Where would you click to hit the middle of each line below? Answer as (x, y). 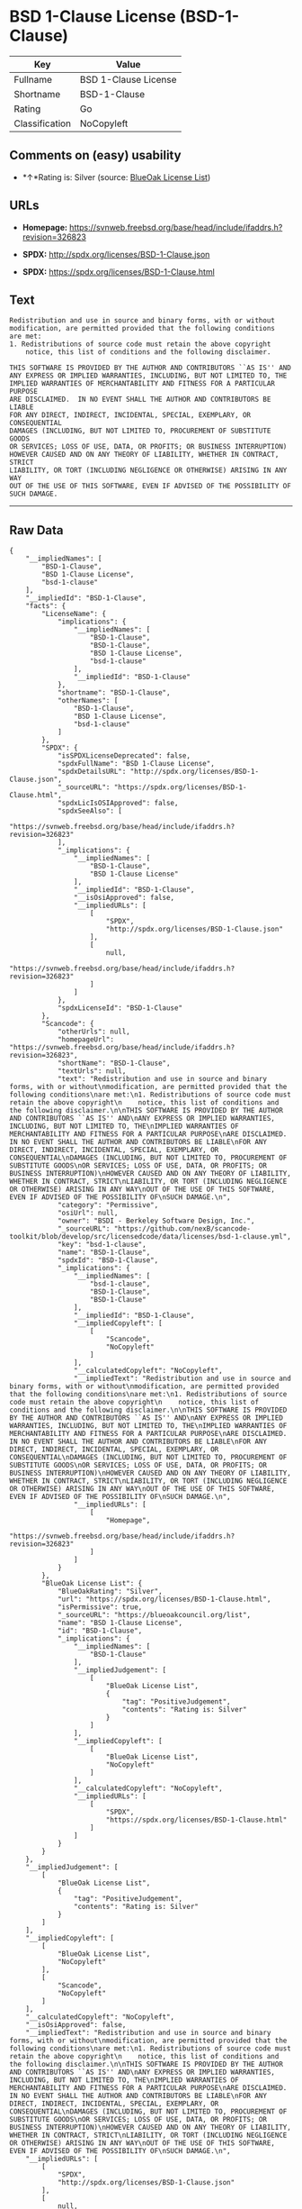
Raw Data (37, 530)
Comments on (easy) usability (95, 155)
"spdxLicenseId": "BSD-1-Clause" (120, 1008)
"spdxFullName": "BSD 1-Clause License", (136, 764)
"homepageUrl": (86, 1040)
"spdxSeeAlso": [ (90, 811)
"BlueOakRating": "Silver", (110, 1592)
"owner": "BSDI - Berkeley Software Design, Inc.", (156, 1221)
